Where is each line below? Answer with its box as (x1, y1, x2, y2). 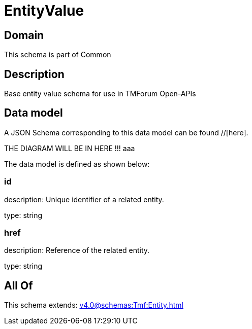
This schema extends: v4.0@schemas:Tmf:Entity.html (4, 301, 183, 310)
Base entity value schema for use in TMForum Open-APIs (4, 89, 196, 98)
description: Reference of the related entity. (4, 246, 150, 255)
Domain (4, 28, 44, 42)
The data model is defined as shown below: (4, 159, 150, 168)
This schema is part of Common (4, 50, 111, 59)
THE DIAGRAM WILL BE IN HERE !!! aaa (4, 143, 135, 153)
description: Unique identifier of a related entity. (4, 195, 164, 204)
